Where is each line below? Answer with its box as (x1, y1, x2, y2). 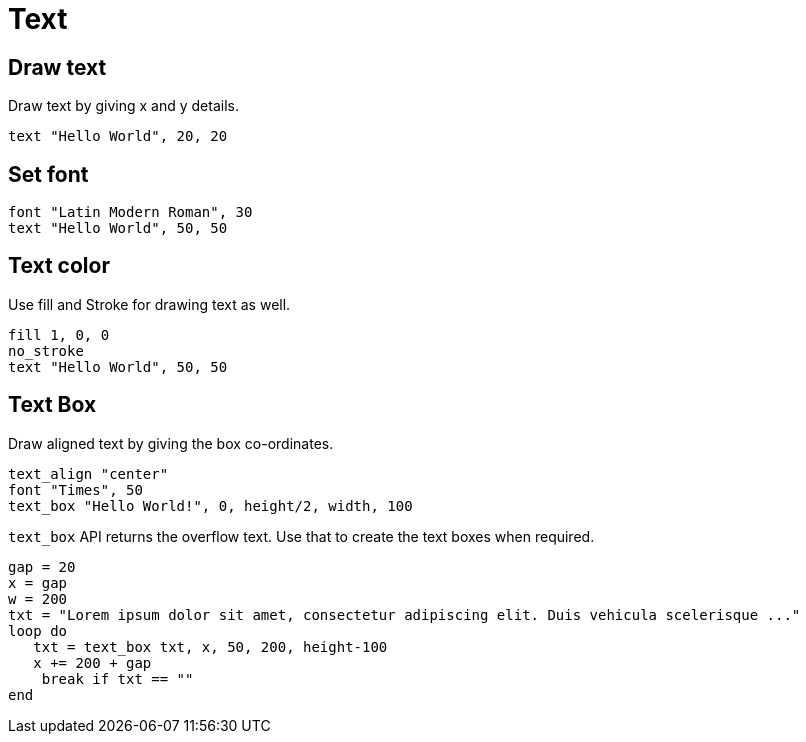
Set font (8, 161, 89, 187)
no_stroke (8, 342, 84, 359)
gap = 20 (8, 558, 76, 575)
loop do (8, 622, 68, 639)
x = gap (8, 574, 68, 591)
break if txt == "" (41, 670, 194, 687)
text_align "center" (8, 465, 169, 482)
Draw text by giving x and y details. (8, 97, 239, 115)
